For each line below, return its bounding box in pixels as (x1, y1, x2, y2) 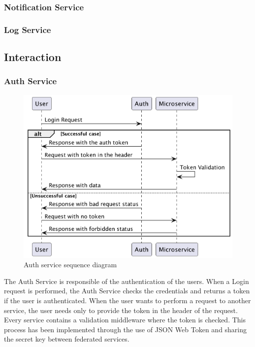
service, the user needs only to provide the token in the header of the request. (4, 305, 238, 315)
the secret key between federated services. (4, 334, 129, 344)
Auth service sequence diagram (24, 259, 117, 270)
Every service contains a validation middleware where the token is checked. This (4, 315, 246, 325)
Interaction (4, 49, 62, 64)
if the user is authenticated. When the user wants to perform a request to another (4, 295, 251, 306)
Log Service (4, 23, 51, 35)
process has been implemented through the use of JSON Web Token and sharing (4, 324, 247, 334)
